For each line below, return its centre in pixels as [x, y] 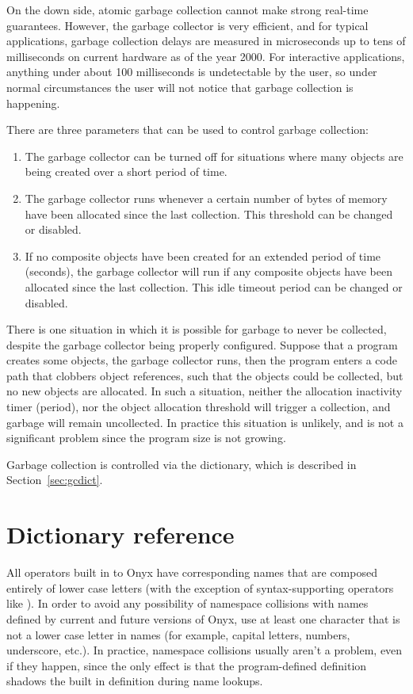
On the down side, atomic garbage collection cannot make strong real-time [187, 10]
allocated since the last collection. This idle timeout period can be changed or [214, 286]
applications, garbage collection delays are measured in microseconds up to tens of [206, 41]
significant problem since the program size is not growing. [146, 438]
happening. [33, 103]
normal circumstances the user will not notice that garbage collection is [180, 87]
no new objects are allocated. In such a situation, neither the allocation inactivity [205, 391]
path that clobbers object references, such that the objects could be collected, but [205, 375]
